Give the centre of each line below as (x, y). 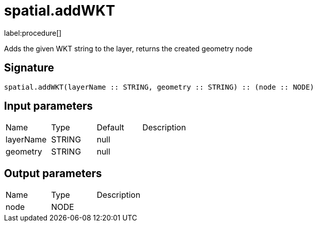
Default (110, 128)
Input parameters (49, 106)
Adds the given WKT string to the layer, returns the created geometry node (128, 48)
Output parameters (53, 173)
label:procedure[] (33, 33)
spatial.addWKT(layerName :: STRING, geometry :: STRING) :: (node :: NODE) (159, 87)
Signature (29, 68)
